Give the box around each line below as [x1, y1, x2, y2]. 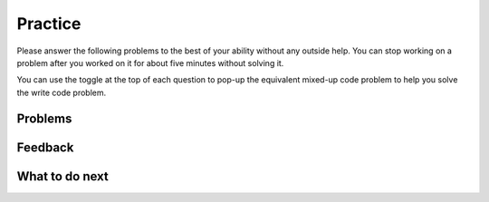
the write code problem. [16, 87, 107, 98]
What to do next [16, 168, 109, 184]
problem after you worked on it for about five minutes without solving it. [16, 57, 284, 68]
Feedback [16, 139, 74, 155]
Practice [16, 14, 81, 34]
